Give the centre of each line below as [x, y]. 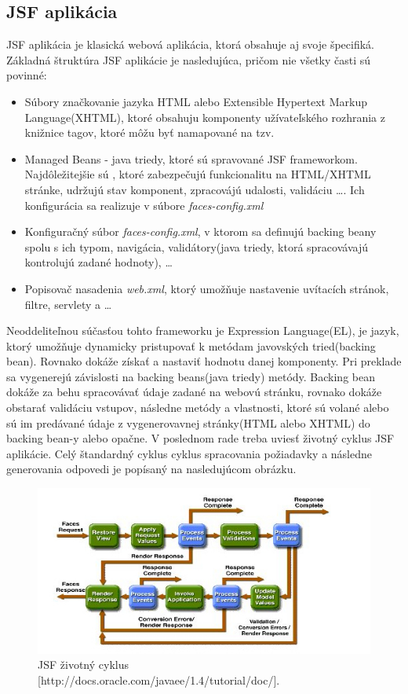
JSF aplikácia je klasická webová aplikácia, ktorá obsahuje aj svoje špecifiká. [190, 44]
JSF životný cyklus [83, 665]
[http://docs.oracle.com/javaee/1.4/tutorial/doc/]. [159, 679]
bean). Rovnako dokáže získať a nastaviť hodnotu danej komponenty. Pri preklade [204, 361]
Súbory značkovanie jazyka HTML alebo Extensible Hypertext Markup [196, 101]
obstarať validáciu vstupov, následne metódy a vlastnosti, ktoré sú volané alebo [198, 408]
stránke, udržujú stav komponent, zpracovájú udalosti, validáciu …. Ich [195, 189]
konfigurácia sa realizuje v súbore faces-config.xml [144, 205]
